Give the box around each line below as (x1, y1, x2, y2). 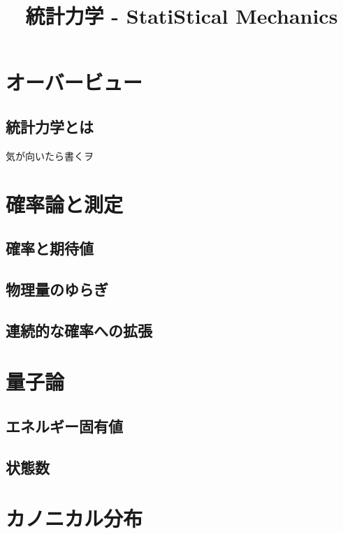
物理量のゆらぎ (6, 278, 108, 299)
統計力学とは (6, 115, 94, 137)
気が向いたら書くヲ (6, 148, 94, 163)
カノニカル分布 (6, 504, 143, 533)
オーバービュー (6, 68, 143, 96)
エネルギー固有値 (6, 415, 123, 436)
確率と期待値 (6, 237, 94, 259)
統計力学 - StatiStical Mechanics (25, 1, 338, 30)
